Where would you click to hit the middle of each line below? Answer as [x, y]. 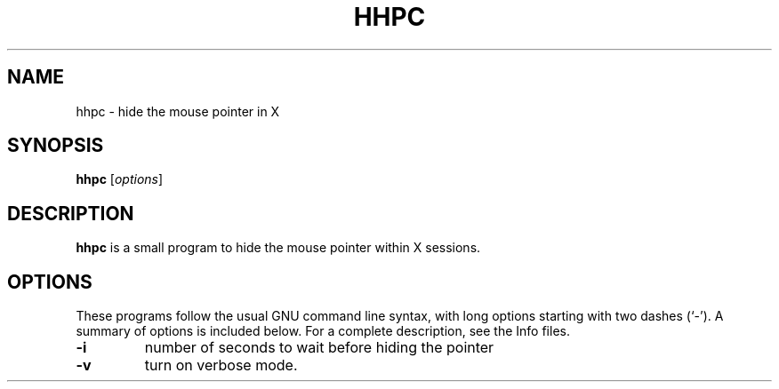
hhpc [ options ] [120, 179]
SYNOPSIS [56, 146]
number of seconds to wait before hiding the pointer [319, 348]
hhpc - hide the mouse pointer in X [178, 111]
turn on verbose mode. [221, 365]
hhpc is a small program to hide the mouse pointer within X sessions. [278, 248]
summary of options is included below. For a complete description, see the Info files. [323, 331]
